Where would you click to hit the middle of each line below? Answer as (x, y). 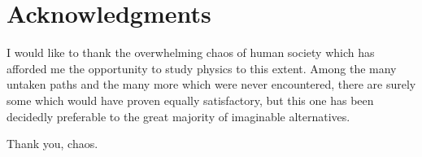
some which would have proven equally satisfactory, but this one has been (190, 100)
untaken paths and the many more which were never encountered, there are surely (211, 84)
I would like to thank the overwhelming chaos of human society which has (191, 52)
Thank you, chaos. (52, 144)
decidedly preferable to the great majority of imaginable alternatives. (178, 116)
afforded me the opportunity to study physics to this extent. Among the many (202, 68)
